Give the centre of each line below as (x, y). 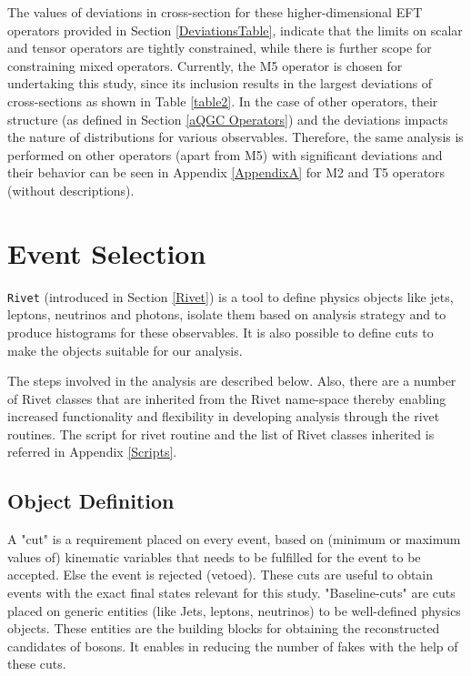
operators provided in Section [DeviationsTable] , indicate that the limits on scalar (235, 30)
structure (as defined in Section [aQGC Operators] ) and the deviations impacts (228, 119)
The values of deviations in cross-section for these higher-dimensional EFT (215, 12)
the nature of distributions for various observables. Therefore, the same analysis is (235, 137)
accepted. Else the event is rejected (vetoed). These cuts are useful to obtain (220, 575)
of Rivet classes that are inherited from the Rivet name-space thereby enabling (227, 398)
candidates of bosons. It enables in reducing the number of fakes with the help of (233, 646)
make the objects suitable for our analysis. (125, 350)
